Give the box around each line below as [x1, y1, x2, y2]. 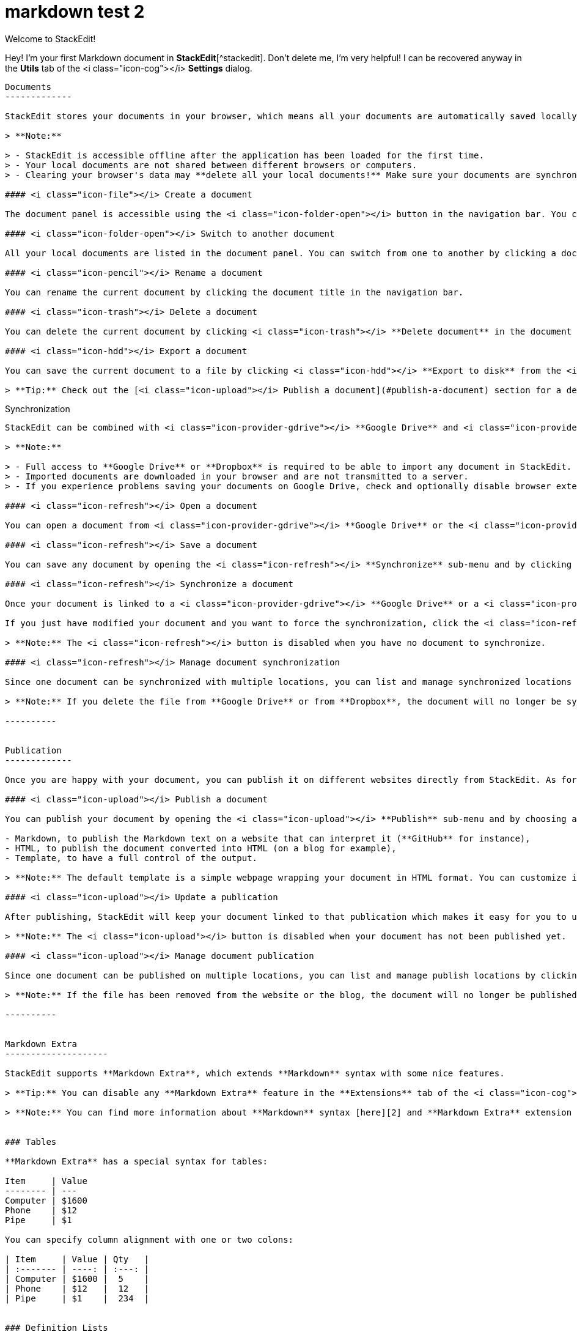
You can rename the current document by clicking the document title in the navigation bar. [5, 287, 464, 297]
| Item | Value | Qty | [5, 1254, 150, 1264]
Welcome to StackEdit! [5, 33, 96, 44]
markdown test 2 [5, 1, 145, 22]
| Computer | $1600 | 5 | [5, 1273, 150, 1284]
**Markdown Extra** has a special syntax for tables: [5, 1156, 268, 1166]
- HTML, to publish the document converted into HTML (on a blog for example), [5, 843, 397, 853]
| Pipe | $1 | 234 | [5, 1293, 150, 1303]
